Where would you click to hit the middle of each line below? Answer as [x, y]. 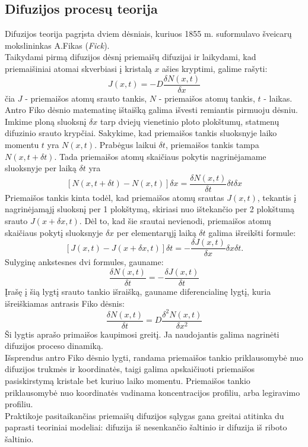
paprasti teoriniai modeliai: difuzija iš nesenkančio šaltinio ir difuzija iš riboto [146, 427]
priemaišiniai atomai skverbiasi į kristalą [78, 68]
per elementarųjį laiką [156, 232]
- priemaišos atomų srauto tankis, [86, 98]
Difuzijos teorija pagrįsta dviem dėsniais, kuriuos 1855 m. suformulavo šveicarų [148, 34]
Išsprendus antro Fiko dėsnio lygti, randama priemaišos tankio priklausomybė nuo [154, 357]
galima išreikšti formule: [252, 232]
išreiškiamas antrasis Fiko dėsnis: [65, 303]
